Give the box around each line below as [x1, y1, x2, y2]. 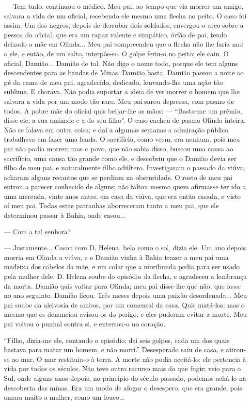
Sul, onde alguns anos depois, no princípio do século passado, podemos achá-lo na [4, 373, 246, 383]
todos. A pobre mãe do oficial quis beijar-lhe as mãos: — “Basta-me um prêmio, [4, 105, 242, 115]
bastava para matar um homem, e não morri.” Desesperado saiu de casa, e [4, 344, 224, 355]
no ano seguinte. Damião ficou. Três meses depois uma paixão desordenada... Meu [4, 290, 247, 300]
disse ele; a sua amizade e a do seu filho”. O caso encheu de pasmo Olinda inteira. [4, 115, 246, 125]
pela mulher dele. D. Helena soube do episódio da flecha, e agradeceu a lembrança [4, 271, 247, 281]
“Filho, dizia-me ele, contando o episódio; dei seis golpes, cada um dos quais [4, 335, 230, 345]
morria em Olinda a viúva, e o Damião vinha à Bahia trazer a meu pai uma [4, 252, 229, 262]
